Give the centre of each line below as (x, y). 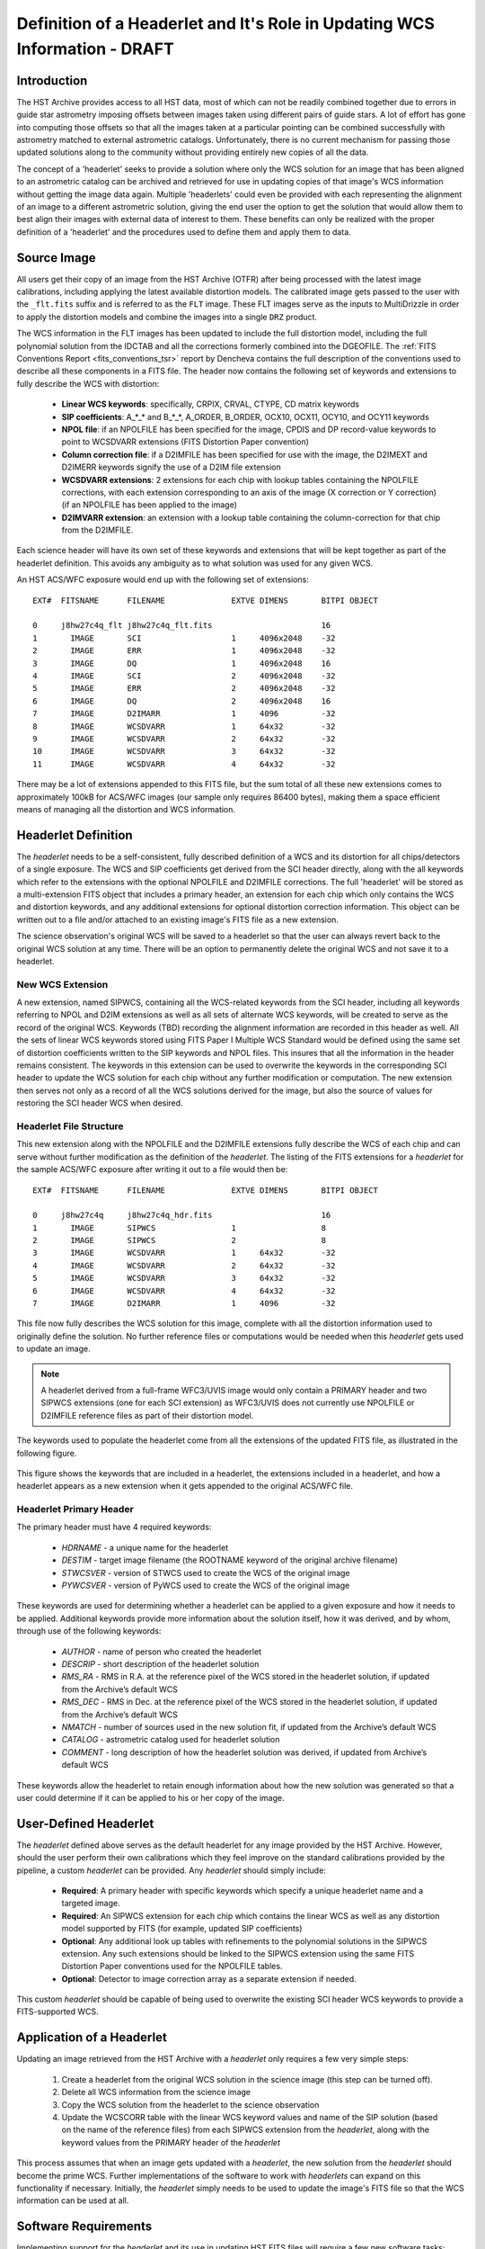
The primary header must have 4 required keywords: (114, 1527)
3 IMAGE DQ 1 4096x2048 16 (182, 663)
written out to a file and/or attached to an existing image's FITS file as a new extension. (177, 919)
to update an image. (53, 1349)
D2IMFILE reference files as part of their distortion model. (147, 1415)
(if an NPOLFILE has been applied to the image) (150, 505)
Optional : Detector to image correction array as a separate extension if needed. (209, 1978)
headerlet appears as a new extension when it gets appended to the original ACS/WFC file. (185, 1486)
